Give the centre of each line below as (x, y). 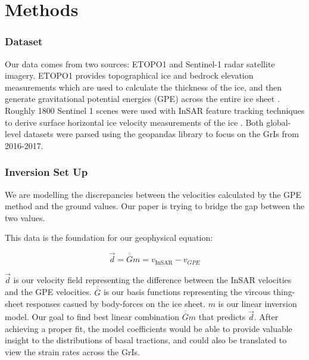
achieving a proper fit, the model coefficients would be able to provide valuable (149, 328)
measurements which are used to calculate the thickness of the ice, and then (143, 87)
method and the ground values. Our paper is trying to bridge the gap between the (155, 206)
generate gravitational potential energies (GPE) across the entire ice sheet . (142, 99)
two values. (25, 217)
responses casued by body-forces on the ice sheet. (116, 304)
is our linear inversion (257, 304)
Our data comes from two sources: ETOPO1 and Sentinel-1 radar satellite (140, 63)
